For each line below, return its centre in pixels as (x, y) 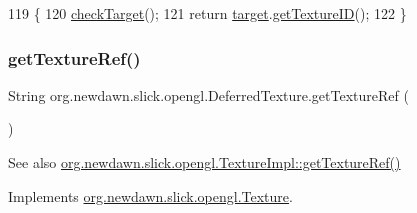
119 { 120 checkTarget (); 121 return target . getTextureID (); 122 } (207, 13)
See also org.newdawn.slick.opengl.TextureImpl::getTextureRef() (204, 162)
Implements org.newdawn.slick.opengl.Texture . (150, 195)
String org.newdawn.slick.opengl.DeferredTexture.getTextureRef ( (208, 94)
